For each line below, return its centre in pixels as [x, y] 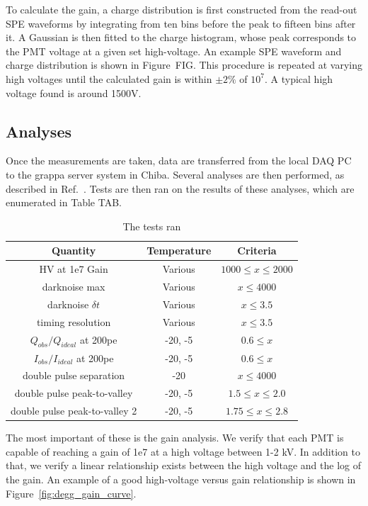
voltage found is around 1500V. [74, 92]
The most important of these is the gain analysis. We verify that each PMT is [175, 438]
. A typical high [299, 78]
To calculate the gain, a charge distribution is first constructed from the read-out [182, 9]
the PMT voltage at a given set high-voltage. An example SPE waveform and [174, 51]
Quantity [74, 251]
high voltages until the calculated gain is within [109, 78]
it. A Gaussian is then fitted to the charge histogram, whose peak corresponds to [181, 37]
